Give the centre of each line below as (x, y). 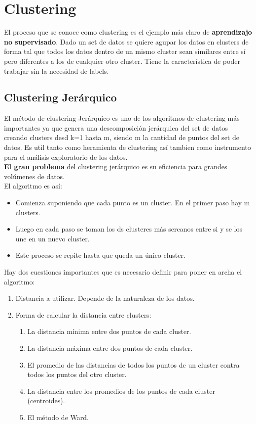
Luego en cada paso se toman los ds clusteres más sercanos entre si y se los (129, 229)
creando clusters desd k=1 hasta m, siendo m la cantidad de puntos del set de (122, 137)
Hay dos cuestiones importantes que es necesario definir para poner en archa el (123, 272)
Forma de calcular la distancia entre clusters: (83, 314)
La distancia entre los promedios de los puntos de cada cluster (121, 391)
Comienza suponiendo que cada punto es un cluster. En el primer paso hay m (133, 203)
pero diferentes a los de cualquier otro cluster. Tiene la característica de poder (122, 61)
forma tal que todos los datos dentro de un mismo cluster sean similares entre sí (125, 51)
